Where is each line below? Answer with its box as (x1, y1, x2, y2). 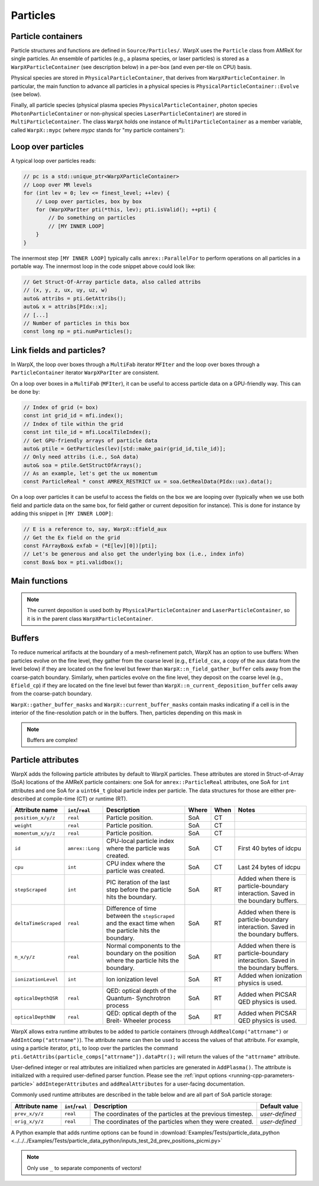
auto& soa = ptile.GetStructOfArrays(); (23, 462, 142, 469)
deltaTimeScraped (14, 920, 61, 926)
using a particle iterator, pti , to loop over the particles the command (11, 1045, 178, 1052)
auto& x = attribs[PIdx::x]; (23, 303, 108, 310)
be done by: (11, 388, 41, 395)
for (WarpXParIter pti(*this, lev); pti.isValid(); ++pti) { (35, 207, 217, 213)
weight (14, 822, 32, 829)
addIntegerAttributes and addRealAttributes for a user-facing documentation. (35, 1080, 245, 1087)
